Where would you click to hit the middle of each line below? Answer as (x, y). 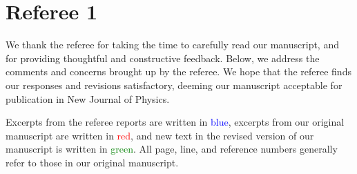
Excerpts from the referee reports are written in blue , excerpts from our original (175, 122)
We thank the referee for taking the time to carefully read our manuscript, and (172, 45)
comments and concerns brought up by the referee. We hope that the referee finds (178, 71)
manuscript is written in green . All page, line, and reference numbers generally (172, 149)
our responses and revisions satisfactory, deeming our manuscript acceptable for (174, 85)
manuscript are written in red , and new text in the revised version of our (160, 135)
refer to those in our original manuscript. (92, 162)
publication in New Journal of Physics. (88, 98)
